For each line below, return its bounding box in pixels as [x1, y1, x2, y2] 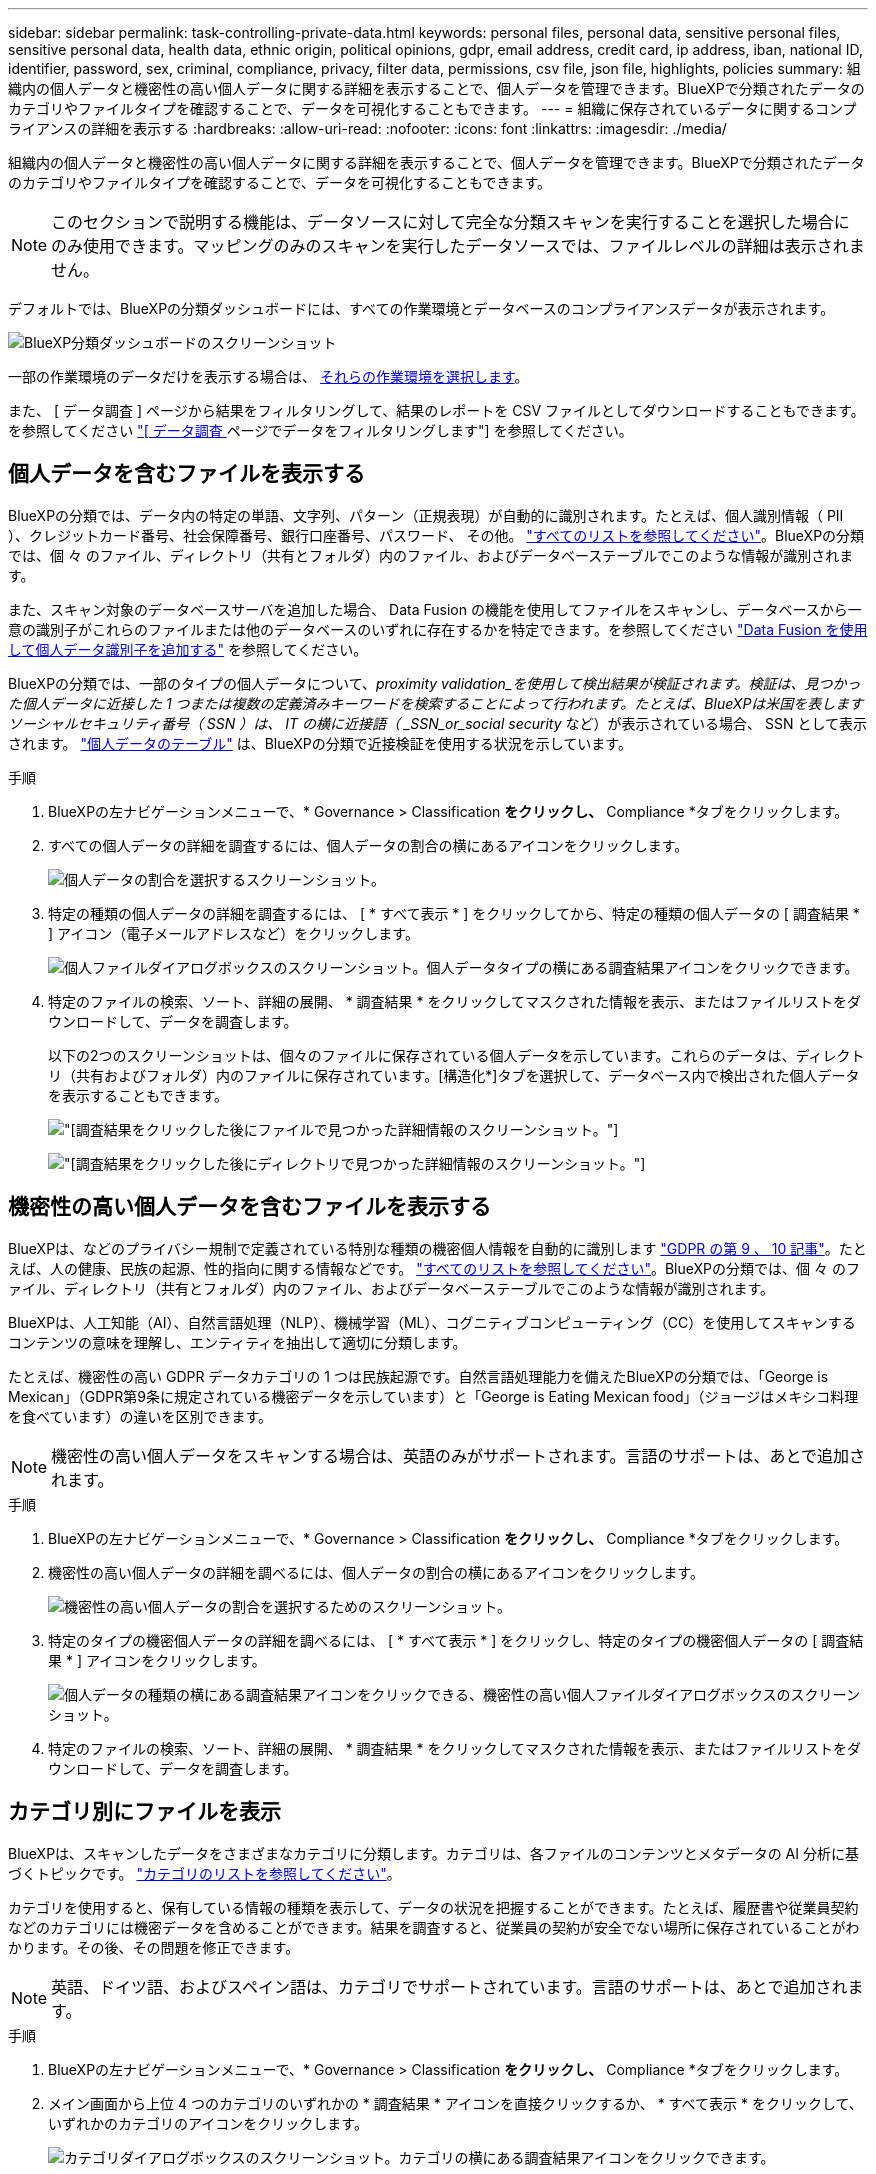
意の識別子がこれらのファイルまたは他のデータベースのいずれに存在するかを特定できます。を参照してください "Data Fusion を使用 [8, 620, 868, 638]
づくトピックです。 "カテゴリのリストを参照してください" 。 [8, 1864, 401, 1882]
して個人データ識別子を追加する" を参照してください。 [8, 640, 368, 658]
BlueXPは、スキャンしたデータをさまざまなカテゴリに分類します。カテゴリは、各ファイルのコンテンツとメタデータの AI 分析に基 [8, 1844, 859, 1862]
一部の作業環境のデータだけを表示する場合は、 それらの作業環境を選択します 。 [8, 368, 529, 385]
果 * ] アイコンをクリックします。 [48, 1651, 266, 1669]
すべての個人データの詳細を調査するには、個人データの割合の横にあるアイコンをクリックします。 [48, 836, 689, 854]
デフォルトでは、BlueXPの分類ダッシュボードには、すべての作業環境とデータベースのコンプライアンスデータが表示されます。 [8, 300, 835, 317]
